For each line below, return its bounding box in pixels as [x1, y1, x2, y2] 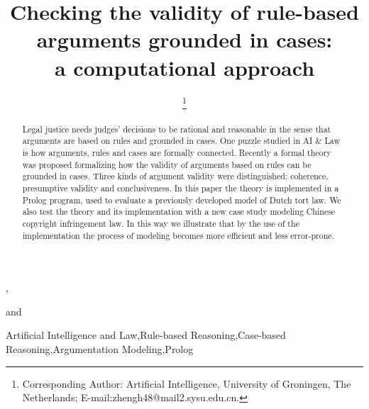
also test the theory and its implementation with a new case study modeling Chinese [22, 206, 336, 218]
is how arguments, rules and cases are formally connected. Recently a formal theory [22, 146, 331, 158]
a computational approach [54, 52, 315, 82]
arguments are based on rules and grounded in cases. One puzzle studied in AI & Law [22, 135, 341, 147]
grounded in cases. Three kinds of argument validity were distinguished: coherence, [22, 170, 329, 182]
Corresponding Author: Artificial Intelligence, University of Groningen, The [22, 376, 351, 391]
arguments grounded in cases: [36, 25, 333, 54]
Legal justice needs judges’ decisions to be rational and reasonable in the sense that [22, 123, 331, 135]
